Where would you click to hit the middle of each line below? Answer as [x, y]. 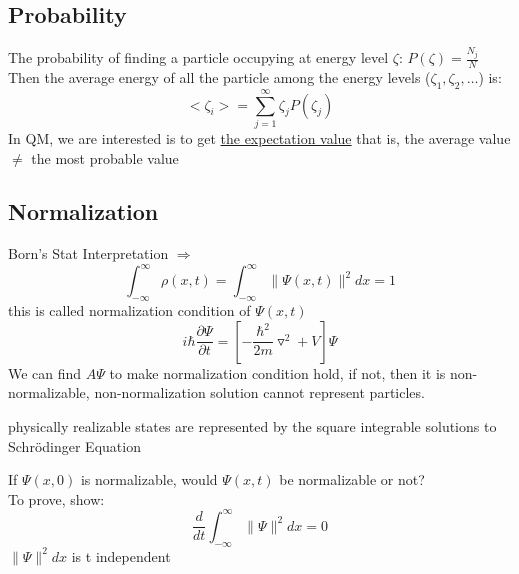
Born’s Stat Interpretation [88, 253]
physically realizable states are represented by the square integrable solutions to [252, 425]
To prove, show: [56, 498]
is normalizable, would [149, 479]
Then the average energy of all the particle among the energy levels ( [219, 76]
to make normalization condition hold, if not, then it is [277, 372]
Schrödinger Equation [74, 445]
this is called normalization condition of [129, 310]
